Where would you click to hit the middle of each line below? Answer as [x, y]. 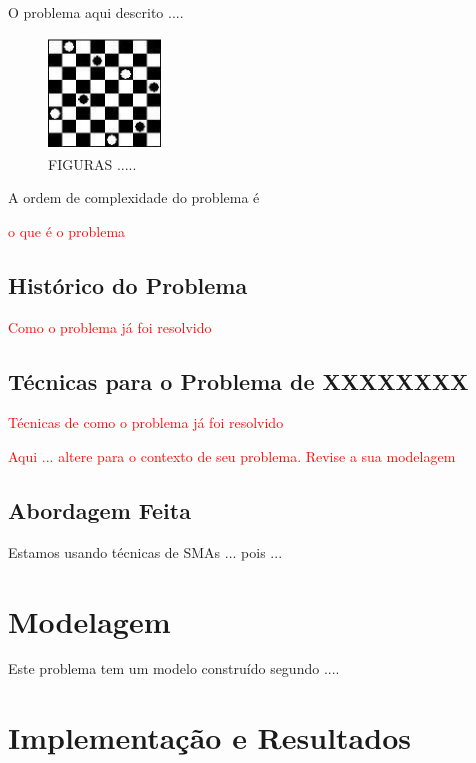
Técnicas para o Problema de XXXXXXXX [238, 380]
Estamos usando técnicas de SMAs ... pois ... [145, 551]
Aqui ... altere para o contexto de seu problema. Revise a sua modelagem [232, 455]
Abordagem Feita [99, 509]
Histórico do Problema [128, 284]
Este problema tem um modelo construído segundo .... [174, 668]
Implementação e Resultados [209, 737]
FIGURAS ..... [92, 163]
